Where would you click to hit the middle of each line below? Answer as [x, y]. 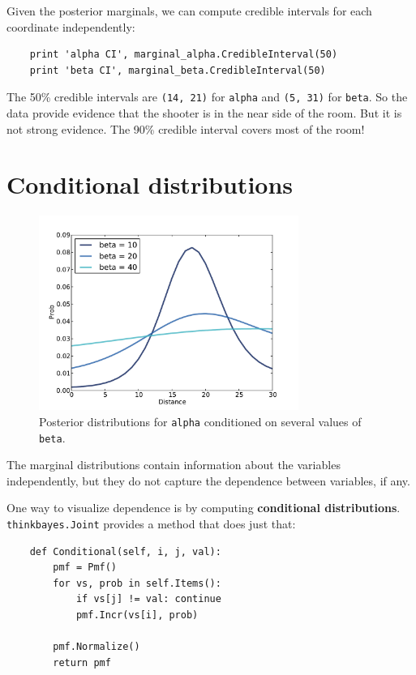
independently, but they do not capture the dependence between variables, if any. [208, 480]
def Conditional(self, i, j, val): [125, 551]
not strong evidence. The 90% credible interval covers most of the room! [186, 128]
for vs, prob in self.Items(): [137, 583]
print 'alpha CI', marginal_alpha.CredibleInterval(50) [184, 55]
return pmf [82, 662]
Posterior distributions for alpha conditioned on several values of [200, 421]
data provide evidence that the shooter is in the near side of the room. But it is [204, 113]
